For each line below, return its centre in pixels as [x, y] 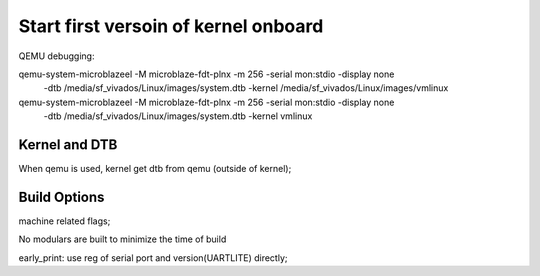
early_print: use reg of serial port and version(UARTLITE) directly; [153, 257]
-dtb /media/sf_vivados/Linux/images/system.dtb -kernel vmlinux [178, 116]
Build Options [61, 196]
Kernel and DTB [68, 144]
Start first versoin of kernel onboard [171, 26]
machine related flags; [64, 221]
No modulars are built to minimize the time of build [122, 239]
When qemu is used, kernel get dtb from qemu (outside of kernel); [155, 169]
